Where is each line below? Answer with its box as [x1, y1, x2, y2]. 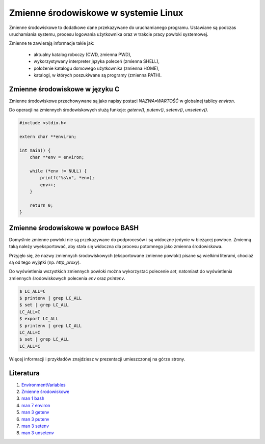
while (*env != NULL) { [29, 168, 87, 174]
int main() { [19, 147, 51, 153]
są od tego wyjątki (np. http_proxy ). [9, 259, 81, 265]
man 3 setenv [21, 423, 49, 429]
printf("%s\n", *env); [40, 175, 95, 181]
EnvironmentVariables [21, 382, 66, 388]
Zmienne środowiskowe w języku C [9, 85, 120, 93]
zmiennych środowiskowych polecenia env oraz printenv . [9, 275, 125, 281]
